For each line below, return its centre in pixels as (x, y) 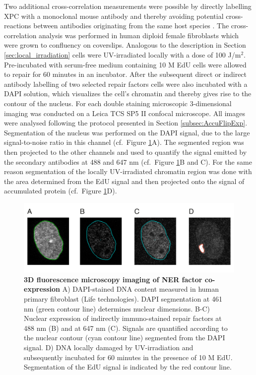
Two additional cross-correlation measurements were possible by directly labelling (128, 6)
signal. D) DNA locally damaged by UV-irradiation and (109, 347)
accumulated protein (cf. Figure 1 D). (61, 191)
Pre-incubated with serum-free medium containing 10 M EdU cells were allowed (125, 64)
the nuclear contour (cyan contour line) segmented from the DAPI (125, 338)
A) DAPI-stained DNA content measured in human (141, 289)
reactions (18, 26)
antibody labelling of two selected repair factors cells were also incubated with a (126, 84)
